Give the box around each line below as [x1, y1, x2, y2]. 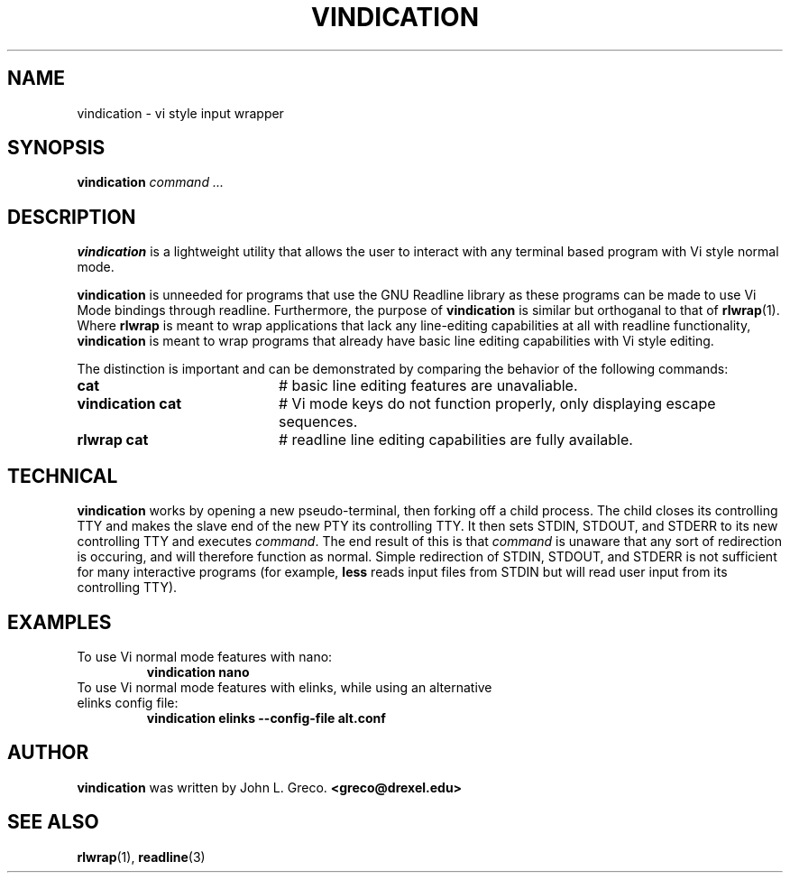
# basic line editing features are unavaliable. [278, 376, 578, 395]
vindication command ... [77, 174, 224, 190]
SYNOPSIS [7, 136, 106, 160]
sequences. [278, 412, 358, 431]
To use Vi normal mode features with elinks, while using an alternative [77, 679, 492, 695]
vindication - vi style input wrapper [77, 105, 284, 121]
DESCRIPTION [7, 205, 136, 228]
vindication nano [146, 663, 250, 680]
